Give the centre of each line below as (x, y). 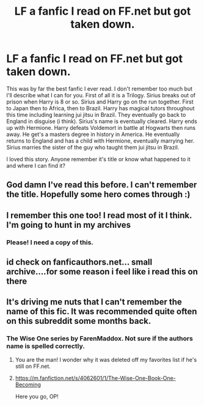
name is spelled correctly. (46, 346)
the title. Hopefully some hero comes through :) (98, 194)
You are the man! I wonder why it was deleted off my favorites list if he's (106, 359)
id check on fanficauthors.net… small (79, 262)
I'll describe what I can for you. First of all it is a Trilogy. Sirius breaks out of (101, 95)
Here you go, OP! (37, 396)
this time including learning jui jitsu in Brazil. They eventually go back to (96, 115)
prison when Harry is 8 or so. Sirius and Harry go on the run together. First (100, 102)
